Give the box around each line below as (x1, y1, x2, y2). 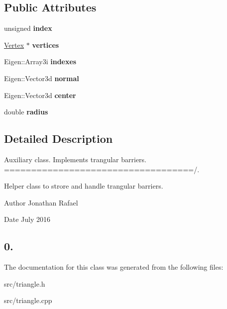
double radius (4, 106, 48, 117)
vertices (32, 39, 59, 50)
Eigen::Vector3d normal (4, 73, 79, 83)
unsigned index (4, 23, 52, 33)
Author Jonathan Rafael (4, 197, 78, 207)
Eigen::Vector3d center (4, 90, 76, 100)
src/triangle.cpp (4, 295, 52, 306)
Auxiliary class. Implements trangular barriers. (4, 154, 147, 164)
